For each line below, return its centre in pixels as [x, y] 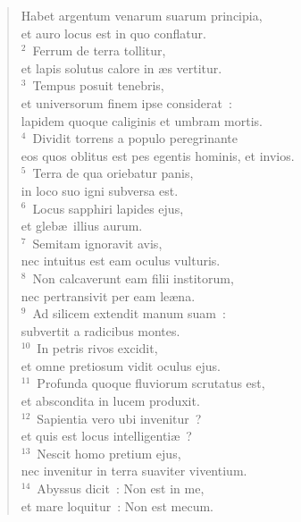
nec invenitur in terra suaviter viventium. [134, 471]
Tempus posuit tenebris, [98, 85]
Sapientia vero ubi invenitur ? [119, 418]
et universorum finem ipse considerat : [126, 102]
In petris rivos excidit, [97, 348]
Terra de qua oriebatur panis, [113, 173]
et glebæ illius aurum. [82, 226]
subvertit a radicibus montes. [100, 330]
